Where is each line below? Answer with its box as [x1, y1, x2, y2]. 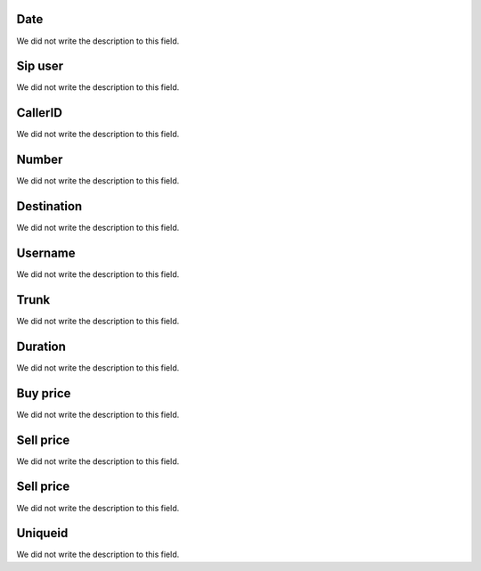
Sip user [16, 59, 64, 74]
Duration [16, 339, 67, 354]
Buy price [16, 386, 71, 401]
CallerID [16, 105, 62, 120]
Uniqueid [16, 526, 69, 541]
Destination [16, 199, 83, 214]
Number [16, 152, 63, 167]
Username [16, 245, 76, 260]
